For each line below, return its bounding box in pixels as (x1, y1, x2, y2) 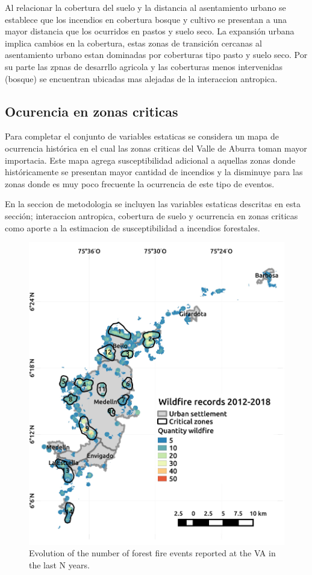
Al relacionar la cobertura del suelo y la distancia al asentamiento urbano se (5, 1, 286, 13)
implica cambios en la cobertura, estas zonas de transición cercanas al (5, 36, 262, 49)
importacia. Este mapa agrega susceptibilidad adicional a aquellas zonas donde (5, 153, 296, 166)
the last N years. (29, 559, 90, 571)
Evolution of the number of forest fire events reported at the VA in (29, 547, 276, 559)
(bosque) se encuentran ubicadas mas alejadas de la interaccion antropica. (5, 72, 278, 85)
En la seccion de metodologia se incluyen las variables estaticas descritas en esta (5, 198, 301, 210)
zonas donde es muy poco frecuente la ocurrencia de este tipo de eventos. (5, 177, 275, 190)
